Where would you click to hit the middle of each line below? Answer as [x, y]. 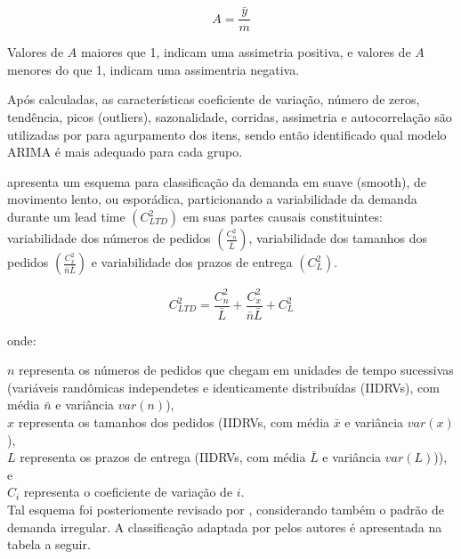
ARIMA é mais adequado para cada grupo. [125, 152]
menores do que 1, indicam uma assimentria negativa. [154, 69]
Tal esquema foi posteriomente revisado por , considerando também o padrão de [226, 509]
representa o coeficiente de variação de [128, 492]
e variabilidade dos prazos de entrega [192, 262]
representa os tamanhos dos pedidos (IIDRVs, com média [174, 422]
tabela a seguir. [49, 544]
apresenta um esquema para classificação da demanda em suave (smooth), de [217, 181]
